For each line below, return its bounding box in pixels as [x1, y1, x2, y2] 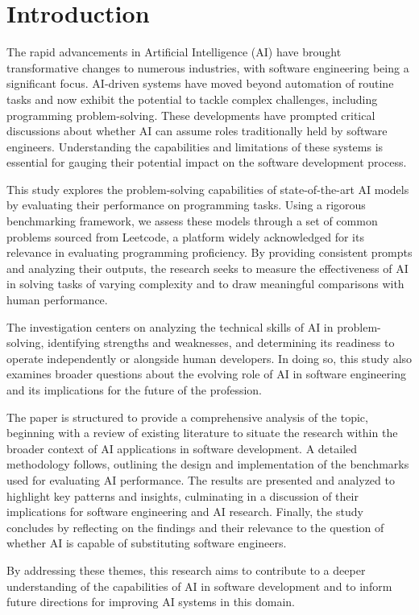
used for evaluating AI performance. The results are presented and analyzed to [6, 471, 395, 488]
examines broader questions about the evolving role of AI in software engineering [6, 365, 406, 382]
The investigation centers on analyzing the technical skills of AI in [6, 318, 334, 335]
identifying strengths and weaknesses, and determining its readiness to [48, 334, 395, 351]
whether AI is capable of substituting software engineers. [6, 535, 287, 551]
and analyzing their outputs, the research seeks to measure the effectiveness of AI [6, 259, 409, 276]
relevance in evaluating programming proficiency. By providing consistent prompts [6, 244, 413, 261]
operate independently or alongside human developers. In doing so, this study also [6, 349, 413, 366]
